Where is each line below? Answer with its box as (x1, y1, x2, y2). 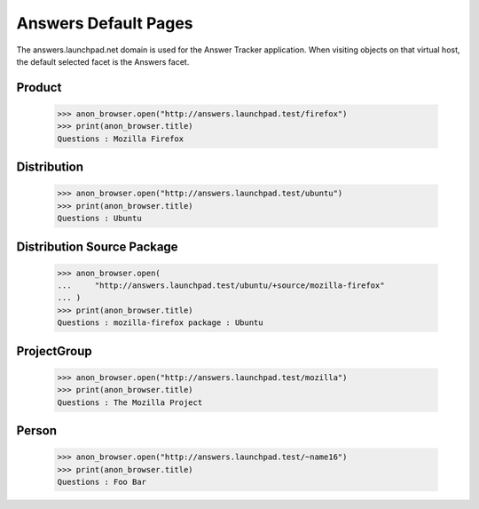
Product (16, 80, 62, 95)
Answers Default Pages (16, 13, 193, 33)
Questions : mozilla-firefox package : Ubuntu (57, 318, 263, 328)
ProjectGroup (16, 343, 92, 359)
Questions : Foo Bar (57, 477, 146, 487)
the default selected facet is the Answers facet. (16, 56, 190, 67)
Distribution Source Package (16, 239, 178, 254)
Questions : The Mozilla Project (57, 397, 203, 408)
